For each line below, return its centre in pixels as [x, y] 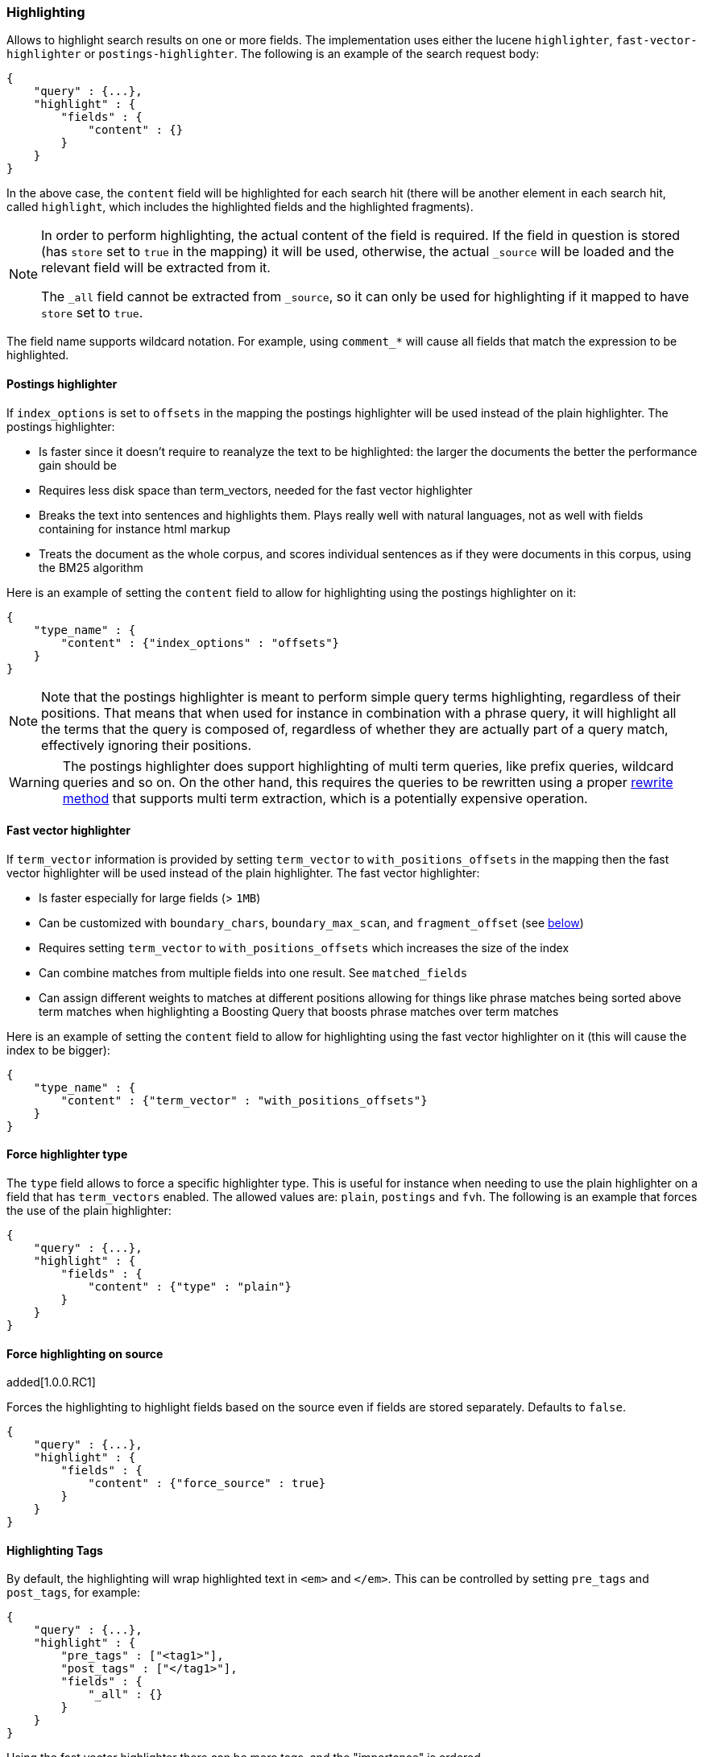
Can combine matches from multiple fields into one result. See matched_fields [253, 972]
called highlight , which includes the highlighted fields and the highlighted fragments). [240, 207]
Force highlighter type [67, 1154]
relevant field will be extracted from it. [156, 268]
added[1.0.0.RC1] [51, 1382]
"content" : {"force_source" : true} [207, 1484]
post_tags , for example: [73, 1593]
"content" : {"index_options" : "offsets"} [200, 642]
